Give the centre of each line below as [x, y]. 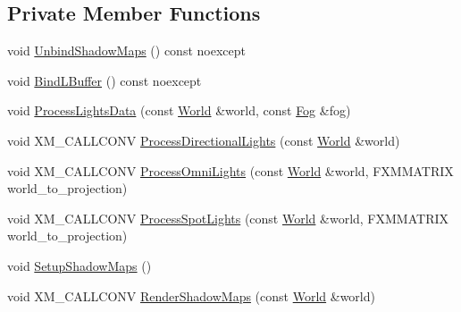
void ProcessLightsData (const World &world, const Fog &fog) [179, 110]
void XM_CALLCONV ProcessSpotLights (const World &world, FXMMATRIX [228, 218]
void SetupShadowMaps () [80, 265]
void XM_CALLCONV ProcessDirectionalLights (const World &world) [204, 140]
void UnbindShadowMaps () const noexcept [126, 51]
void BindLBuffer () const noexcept [105, 80]
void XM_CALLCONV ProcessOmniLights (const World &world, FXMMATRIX [230, 170]
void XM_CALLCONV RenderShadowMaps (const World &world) [191, 295]
